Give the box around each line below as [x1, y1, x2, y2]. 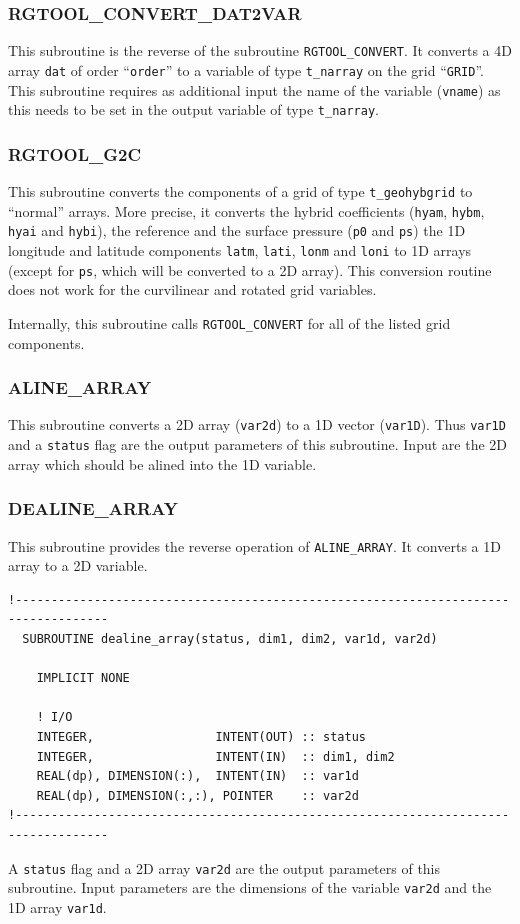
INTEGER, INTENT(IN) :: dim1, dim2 [36, 749, 395, 764]
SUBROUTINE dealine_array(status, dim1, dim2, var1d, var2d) [22, 631, 438, 646]
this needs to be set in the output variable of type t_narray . [8, 99, 380, 120]
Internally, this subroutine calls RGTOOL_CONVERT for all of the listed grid [8, 312, 451, 333]
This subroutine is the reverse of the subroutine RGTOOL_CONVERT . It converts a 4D [8, 40, 512, 61]
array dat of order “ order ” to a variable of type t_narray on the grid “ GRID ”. [8, 59, 484, 80]
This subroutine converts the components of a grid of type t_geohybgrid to [8, 181, 473, 202]
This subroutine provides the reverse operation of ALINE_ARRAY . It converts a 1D [8, 535, 501, 556]
